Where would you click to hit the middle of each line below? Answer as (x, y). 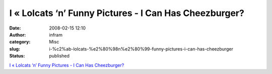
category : (20, 42)
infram (56, 34)
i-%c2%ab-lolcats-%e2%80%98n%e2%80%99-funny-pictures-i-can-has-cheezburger (141, 49)
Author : (18, 34)
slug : (15, 49)
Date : (15, 28)
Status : (17, 56)
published (59, 56)
